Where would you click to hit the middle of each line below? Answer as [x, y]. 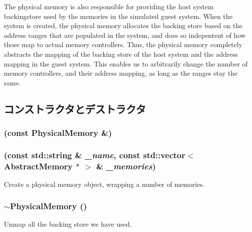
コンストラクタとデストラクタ [75, 108]
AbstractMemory [38, 166]
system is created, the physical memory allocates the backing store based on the [123, 25]
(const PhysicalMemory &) [58, 133]
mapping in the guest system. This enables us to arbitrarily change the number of [126, 63]
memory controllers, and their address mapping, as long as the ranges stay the [121, 73]
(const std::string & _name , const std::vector [95, 155]
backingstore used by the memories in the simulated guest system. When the [118, 16]
